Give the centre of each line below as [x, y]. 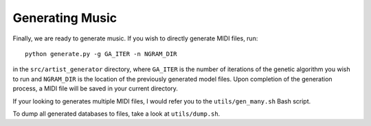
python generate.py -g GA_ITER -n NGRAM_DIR [101, 54]
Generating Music [65, 18]
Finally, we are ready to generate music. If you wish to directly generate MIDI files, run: [135, 38]
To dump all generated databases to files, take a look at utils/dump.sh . [116, 114]
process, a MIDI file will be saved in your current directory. [95, 88]
